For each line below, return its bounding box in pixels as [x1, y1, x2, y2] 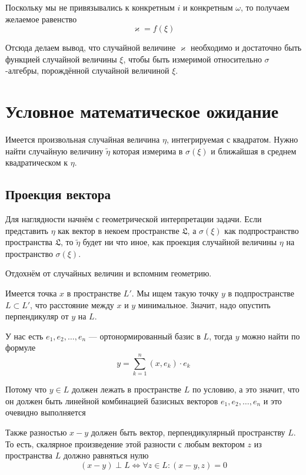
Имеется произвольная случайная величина [5, 133, 160, 146]
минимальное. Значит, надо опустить [138, 298, 271, 311]
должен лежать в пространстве [71, 383, 182, 395]
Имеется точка [5, 287, 57, 299]
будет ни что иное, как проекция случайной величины [82, 236, 277, 248]
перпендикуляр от [5, 310, 69, 322]
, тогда [209, 329, 232, 342]
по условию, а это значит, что [192, 383, 300, 395]
